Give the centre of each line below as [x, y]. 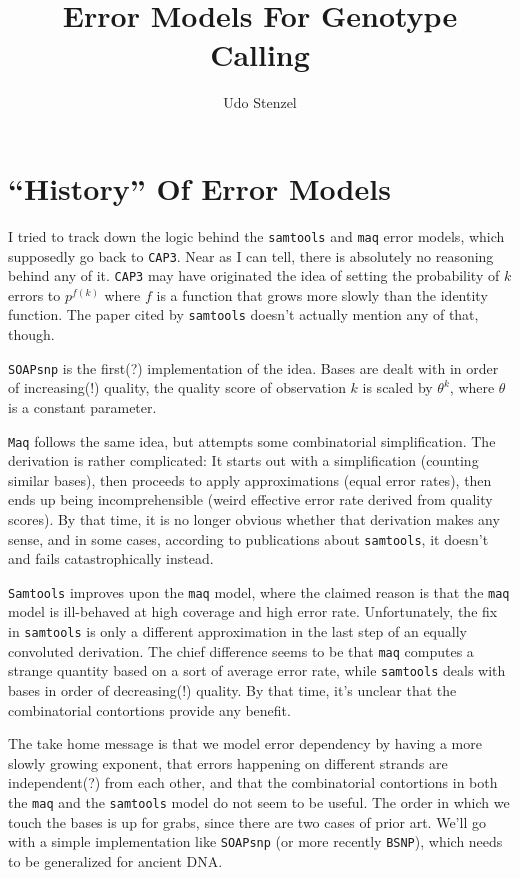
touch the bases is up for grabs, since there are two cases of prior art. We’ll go [247, 821]
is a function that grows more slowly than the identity [322, 294]
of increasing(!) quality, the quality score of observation [177, 387]
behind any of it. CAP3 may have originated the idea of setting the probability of [254, 275]
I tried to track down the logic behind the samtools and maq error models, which [256, 235]
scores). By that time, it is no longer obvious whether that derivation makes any [254, 518]
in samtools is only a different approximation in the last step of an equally [237, 631]
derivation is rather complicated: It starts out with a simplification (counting [243, 460]
